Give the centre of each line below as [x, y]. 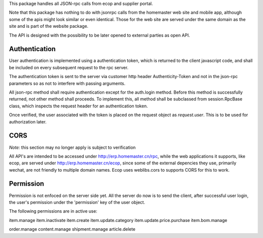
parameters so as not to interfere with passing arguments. [67, 83]
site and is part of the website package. [49, 26]
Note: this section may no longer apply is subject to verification [72, 147]
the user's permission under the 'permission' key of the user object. [77, 202]
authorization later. [28, 121]
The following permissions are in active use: [53, 211]
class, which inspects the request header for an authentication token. [78, 106]
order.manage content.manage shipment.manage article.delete [72, 229]
